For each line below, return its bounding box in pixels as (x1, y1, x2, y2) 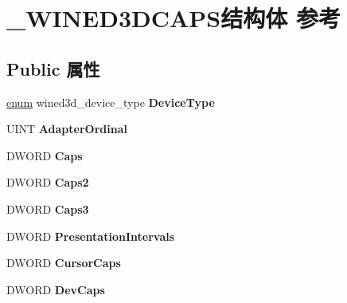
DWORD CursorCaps (6, 254, 121, 271)
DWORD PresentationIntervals (6, 227, 175, 244)
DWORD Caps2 (6, 174, 89, 191)
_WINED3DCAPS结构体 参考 (6, 2, 341, 34)
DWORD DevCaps (6, 281, 105, 297)
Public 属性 (6, 56, 100, 81)
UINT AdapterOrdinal (6, 120, 127, 137)
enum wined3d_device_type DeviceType (6, 93, 215, 110)
